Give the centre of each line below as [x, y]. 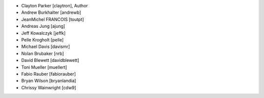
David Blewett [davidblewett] [50, 60]
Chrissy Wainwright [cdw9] [49, 87]
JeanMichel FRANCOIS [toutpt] [53, 19]
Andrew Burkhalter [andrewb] [51, 13]
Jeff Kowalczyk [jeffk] [44, 33]
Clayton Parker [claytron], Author [55, 6]
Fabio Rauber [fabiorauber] [48, 74]
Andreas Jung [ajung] [43, 26]
